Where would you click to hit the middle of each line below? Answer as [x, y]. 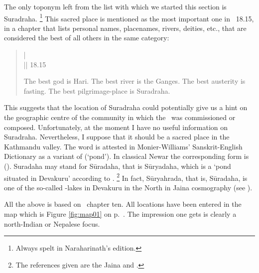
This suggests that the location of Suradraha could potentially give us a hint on [126, 107]
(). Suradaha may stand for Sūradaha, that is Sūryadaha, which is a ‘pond [118, 166]
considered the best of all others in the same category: [87, 38]
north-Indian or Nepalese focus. [52, 223]
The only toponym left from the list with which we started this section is [115, 6]
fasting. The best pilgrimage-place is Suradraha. [97, 90]
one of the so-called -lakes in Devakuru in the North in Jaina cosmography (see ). [128, 187]
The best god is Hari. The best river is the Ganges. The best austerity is [134, 81]
